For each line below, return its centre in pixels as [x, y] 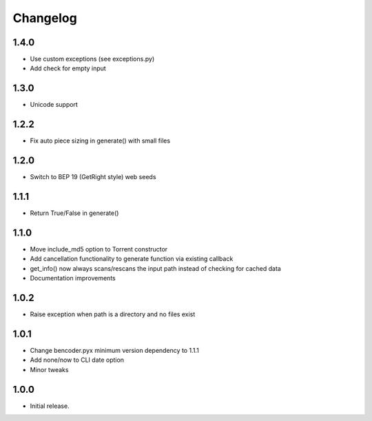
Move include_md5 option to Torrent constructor [99, 249]
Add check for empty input [68, 68]
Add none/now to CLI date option [77, 360]
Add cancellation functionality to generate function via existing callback [132, 259]
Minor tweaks [49, 369]
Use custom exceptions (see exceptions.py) [92, 59]
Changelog [45, 18]
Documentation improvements [73, 278]
